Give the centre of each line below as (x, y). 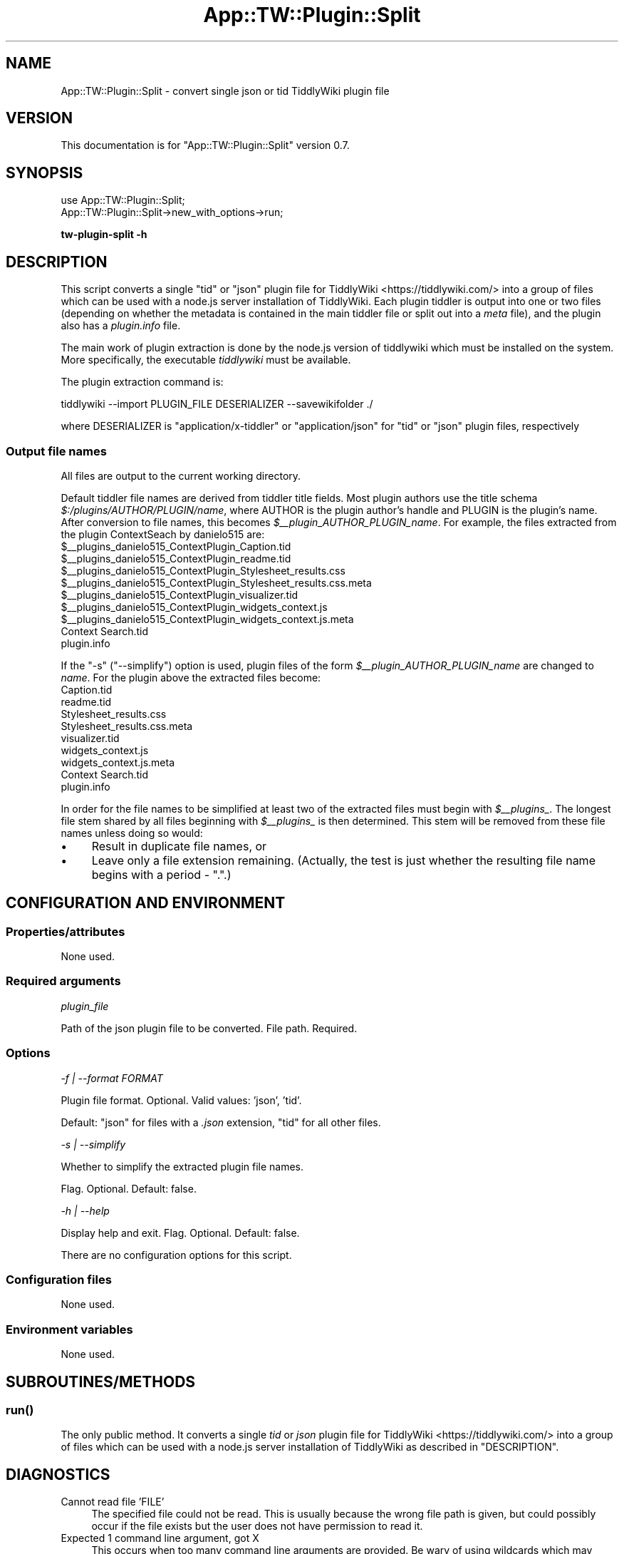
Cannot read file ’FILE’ (113, 1502)
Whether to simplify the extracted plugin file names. (182, 1166)
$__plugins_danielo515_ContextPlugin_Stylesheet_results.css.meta (216, 582)
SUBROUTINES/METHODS (101, 1381)
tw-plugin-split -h (104, 235)
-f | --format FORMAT (112, 1078)
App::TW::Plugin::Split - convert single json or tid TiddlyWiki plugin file (225, 91)
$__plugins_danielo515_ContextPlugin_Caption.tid (176, 546)
